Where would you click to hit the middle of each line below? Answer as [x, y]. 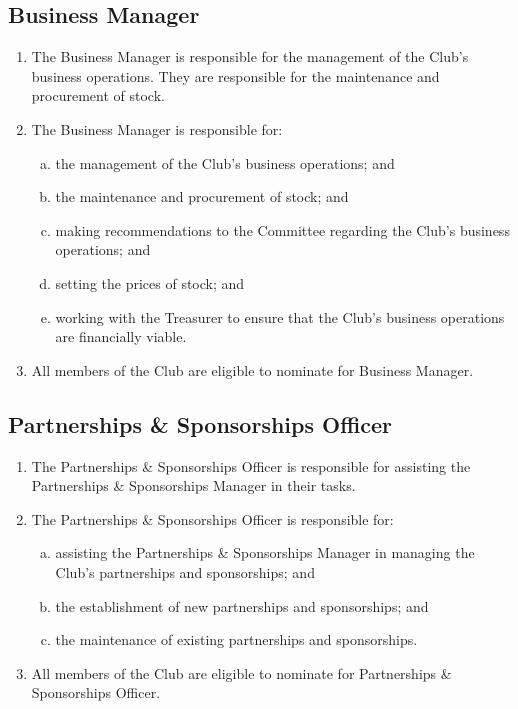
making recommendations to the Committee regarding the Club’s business [282, 229]
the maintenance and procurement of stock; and [202, 196]
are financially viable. [121, 336]
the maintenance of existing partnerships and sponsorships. [236, 639]
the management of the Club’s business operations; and [225, 162]
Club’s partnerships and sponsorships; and [185, 571]
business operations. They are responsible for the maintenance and [235, 75]
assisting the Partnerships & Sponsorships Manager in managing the [265, 552]
